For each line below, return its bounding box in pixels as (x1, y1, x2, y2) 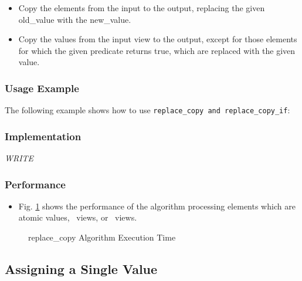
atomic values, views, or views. (18, 211, 137, 224)
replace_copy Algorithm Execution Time (28, 231, 176, 243)
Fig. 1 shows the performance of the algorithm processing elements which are (18, 199, 296, 212)
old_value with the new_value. (18, 13, 131, 25)
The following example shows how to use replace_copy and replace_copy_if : (5, 104, 290, 116)
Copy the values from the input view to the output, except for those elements (18, 33, 297, 45)
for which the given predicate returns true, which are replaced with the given (18, 44, 296, 56)
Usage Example (5, 80, 79, 95)
